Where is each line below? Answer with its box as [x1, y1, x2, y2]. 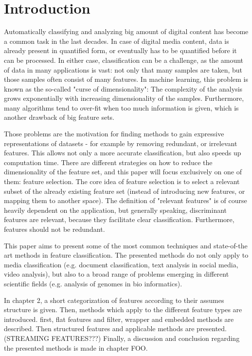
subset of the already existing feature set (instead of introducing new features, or [4, 186, 245, 196]
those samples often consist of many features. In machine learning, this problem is [4, 74, 248, 84]
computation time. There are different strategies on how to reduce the [4, 157, 213, 167]
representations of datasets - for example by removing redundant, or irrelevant [4, 138, 237, 148]
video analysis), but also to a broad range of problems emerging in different [4, 269, 229, 279]
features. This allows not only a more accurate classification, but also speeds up [4, 148, 241, 158]
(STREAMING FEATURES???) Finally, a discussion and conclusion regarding [4, 333, 240, 343]
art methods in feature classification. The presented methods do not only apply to [4, 250, 249, 260]
